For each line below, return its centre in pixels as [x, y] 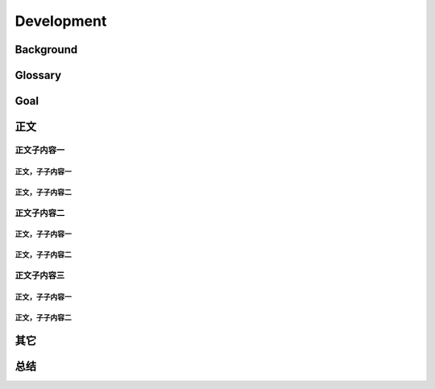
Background [46, 50]
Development [61, 21]
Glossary [38, 75]
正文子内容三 [40, 275]
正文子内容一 [40, 150]
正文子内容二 [40, 213]
